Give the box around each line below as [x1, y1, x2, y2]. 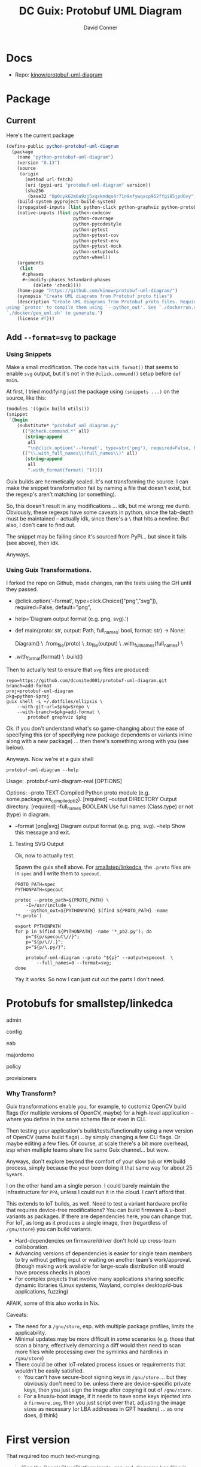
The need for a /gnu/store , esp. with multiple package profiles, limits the [14, 1323, 194, 1330]
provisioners [6, 1075, 37, 1082]
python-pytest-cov [72, 232, 119, 238]
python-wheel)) [72, 254, 111, 261]
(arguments [17, 260, 44, 266]
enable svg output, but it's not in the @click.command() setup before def [6, 370, 181, 378]
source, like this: [6, 394, 47, 401]
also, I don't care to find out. [6, 521, 76, 528]
